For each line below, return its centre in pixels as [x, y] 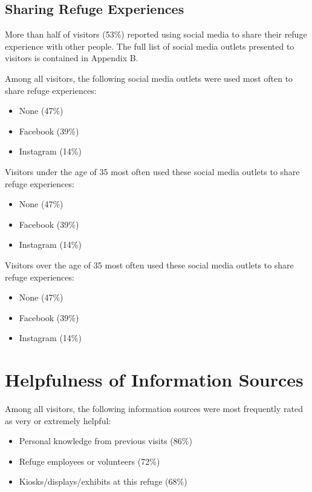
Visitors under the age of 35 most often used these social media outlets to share [152, 171]
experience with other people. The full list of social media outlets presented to [150, 46]
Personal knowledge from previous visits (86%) [106, 441]
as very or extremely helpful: [58, 420]
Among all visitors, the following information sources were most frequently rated [154, 409]
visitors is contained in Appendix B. [72, 58]
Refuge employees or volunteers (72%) [89, 461]
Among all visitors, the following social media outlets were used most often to [149, 78]
